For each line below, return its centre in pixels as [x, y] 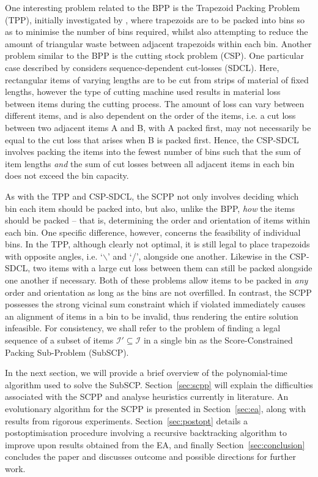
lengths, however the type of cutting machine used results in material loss [143, 92]
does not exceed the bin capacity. [67, 175]
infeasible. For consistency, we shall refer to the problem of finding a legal [143, 328]
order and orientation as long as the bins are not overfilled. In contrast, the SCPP [158, 292]
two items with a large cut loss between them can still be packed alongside [172, 268]
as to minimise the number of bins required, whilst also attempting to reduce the [157, 32]
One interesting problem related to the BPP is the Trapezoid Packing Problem [153, 7]
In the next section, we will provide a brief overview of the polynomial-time [146, 373]
